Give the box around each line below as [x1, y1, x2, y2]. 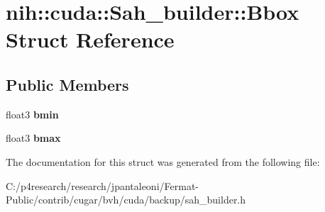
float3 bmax [6, 130, 61, 145]
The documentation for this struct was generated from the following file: [6, 154, 320, 169]
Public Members [6, 73, 129, 95]
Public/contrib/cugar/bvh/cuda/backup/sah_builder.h [6, 192, 246, 207]
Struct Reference [6, 25, 175, 54]
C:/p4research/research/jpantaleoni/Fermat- [6, 178, 199, 193]
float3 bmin [6, 106, 59, 121]
